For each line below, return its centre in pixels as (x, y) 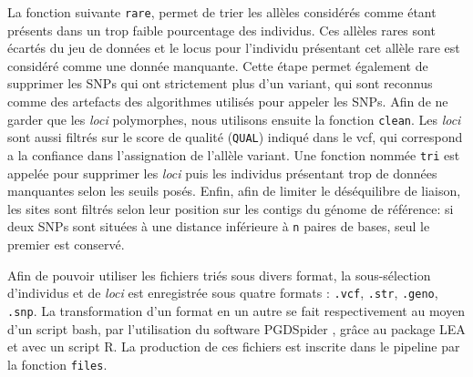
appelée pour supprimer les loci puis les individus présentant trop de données (222, 173)
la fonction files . (57, 364)
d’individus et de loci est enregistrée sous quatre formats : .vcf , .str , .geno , (223, 293)
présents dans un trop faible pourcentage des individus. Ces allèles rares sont (221, 30)
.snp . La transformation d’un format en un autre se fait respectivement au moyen (236, 310)
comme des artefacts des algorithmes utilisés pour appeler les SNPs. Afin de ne (228, 102)
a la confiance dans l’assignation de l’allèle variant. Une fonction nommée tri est (234, 154)
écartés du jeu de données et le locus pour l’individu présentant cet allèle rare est (234, 48)
